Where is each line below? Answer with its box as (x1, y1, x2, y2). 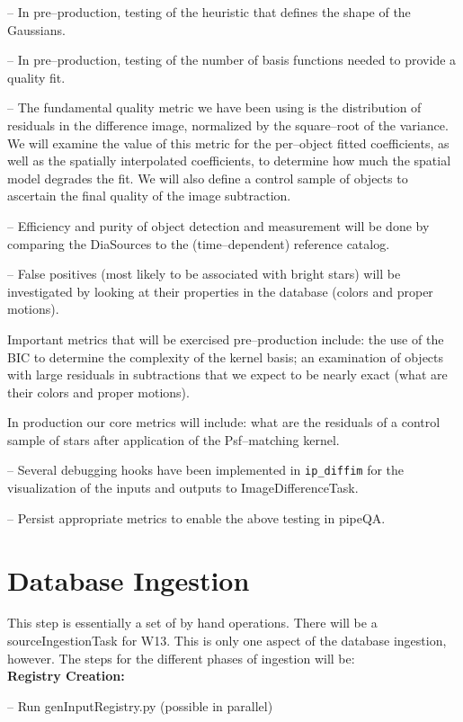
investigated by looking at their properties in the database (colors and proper (7, 281, 433, 300)
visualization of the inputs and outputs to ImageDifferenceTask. (7, 478, 359, 497)
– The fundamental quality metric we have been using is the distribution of (7, 98, 422, 117)
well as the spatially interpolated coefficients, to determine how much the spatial (7, 151, 451, 170)
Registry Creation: (7, 666, 125, 685)
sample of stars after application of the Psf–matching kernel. (7, 430, 340, 449)
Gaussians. (7, 20, 66, 39)
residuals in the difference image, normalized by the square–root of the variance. (7, 115, 449, 134)
